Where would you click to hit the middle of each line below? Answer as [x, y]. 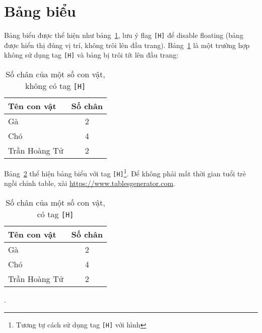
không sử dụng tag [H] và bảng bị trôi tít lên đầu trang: [91, 55]
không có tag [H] [55, 86]
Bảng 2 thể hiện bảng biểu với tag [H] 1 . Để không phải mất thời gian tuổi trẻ [125, 173]
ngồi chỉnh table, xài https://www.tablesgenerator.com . [90, 183]
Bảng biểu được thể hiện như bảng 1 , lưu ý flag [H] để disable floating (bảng [124, 35]
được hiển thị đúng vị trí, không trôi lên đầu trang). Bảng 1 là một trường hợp [127, 45]
